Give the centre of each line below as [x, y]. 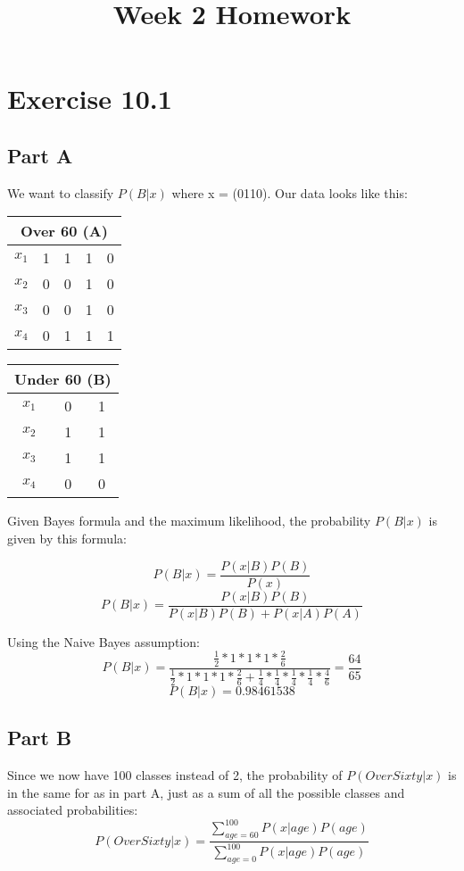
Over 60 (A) [64, 231]
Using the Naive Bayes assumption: [104, 641]
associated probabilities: [73, 810]
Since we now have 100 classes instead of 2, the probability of [175, 775]
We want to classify [61, 192]
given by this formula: [67, 538]
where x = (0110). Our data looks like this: [290, 192]
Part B [40, 738]
